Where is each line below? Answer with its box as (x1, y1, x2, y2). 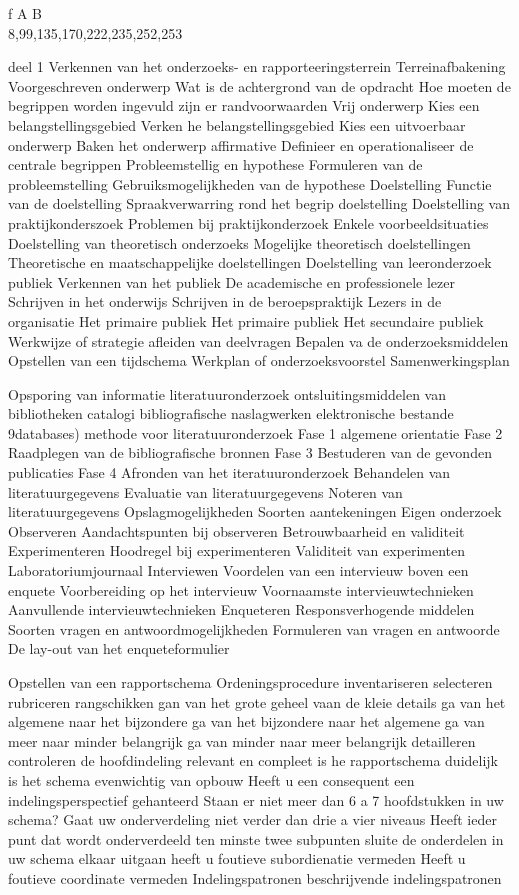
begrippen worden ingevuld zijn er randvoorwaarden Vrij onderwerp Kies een (8, 95, 480, 116)
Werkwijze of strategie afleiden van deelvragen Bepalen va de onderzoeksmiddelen (8, 330, 509, 351)
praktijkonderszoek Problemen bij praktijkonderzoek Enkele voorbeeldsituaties (8, 212, 489, 233)
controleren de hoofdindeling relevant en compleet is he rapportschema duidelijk (8, 750, 498, 771)
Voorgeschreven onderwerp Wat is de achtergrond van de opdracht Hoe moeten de (8, 75, 511, 96)
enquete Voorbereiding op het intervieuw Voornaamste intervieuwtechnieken (8, 579, 474, 600)
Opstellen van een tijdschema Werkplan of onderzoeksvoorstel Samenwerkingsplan (8, 350, 510, 371)
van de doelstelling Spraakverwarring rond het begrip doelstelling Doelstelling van (8, 193, 510, 214)
